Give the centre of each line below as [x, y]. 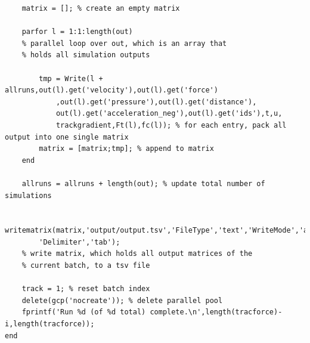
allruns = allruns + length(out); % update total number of [143, 183]
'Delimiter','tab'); [80, 242]
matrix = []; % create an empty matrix [101, 8]
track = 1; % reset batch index [86, 289]
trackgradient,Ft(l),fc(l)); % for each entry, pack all [171, 125]
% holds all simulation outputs [86, 55]
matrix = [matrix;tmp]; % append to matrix [126, 149]
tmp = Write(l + [71, 78]
